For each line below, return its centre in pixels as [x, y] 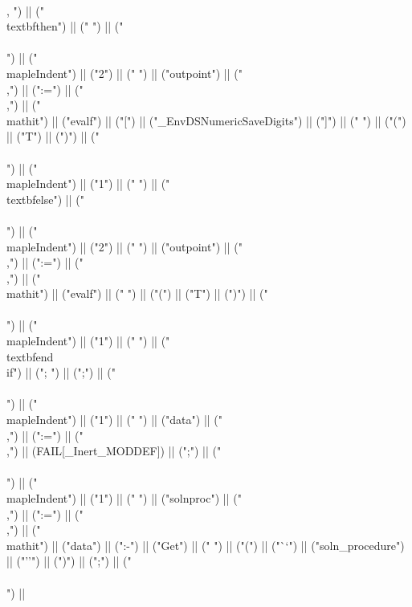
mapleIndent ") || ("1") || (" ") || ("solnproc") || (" [124, 498]
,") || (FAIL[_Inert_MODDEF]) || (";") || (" [114, 451]
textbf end [30, 356]
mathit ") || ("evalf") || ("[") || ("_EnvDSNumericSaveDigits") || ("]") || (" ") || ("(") [206, 120]
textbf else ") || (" [45, 199]
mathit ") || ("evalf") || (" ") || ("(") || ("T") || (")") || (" [137, 293]
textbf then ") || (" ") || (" [65, 26]
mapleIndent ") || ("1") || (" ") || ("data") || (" [115, 420]
